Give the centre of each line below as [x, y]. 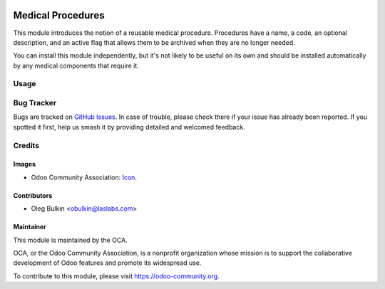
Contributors [33, 195]
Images [24, 164]
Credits [26, 145]
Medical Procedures [59, 15]
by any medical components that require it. [76, 65]
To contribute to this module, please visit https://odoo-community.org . [117, 276]
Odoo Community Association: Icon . [84, 177]
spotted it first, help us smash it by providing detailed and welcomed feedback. [129, 127]
